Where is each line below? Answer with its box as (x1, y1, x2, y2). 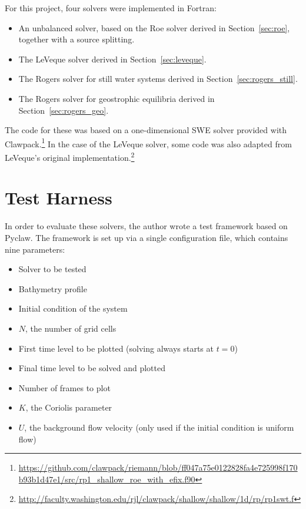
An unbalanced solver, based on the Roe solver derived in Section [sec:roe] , (18, 21, 290, 34)
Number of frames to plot (18, 381, 111, 394)
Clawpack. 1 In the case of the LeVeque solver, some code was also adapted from (5, 135, 292, 150)
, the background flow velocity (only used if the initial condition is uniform (24, 421, 294, 433)
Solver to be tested (18, 263, 87, 275)
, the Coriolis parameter (25, 401, 112, 414)
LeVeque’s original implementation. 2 (5, 150, 135, 163)
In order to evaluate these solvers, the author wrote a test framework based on (5, 220, 288, 232)
